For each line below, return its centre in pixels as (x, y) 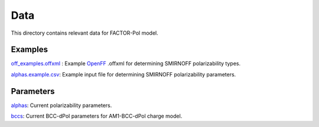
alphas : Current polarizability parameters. (61, 105)
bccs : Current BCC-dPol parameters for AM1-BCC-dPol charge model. (97, 116)
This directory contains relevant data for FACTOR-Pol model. (85, 33)
